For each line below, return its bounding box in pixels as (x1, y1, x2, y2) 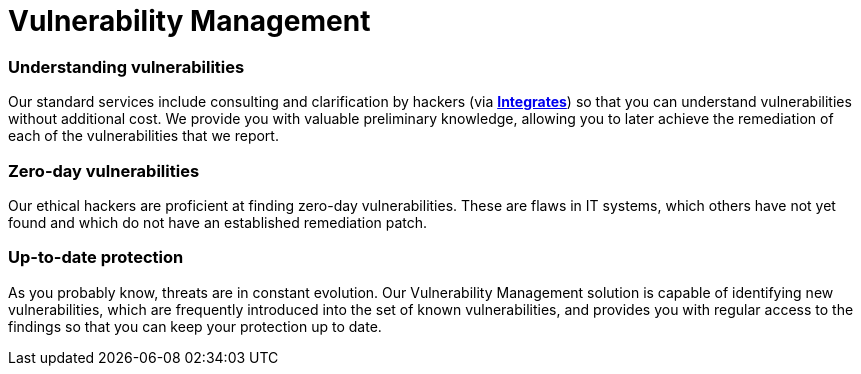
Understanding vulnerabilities (8, 56, 245, 77)
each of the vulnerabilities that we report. (8, 127, 279, 145)
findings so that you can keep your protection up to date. (8, 317, 382, 335)
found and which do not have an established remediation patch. (8, 213, 428, 231)
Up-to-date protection (8, 247, 184, 268)
